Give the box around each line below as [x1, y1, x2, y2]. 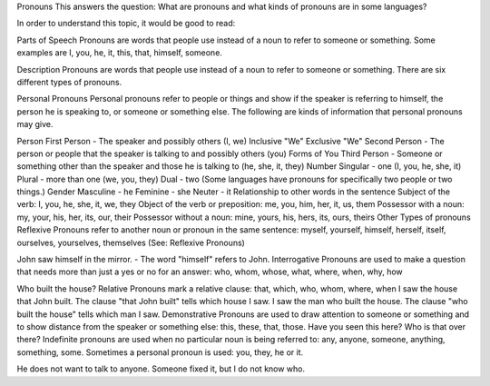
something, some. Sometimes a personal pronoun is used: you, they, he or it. [16, 346, 304, 358]
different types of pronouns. [16, 76, 122, 87]
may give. [16, 119, 54, 130]
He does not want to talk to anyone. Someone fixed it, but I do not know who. [16, 363, 306, 374]
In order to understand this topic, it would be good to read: [16, 18, 236, 29]
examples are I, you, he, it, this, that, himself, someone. [16, 47, 222, 58]
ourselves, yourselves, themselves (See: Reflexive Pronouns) [16, 237, 245, 248]
